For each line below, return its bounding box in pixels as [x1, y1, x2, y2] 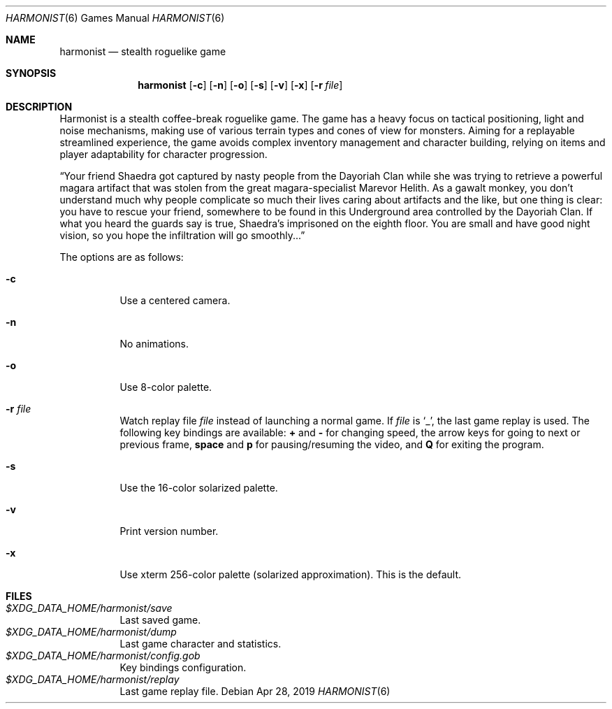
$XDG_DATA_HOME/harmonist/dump [6, 626, 177, 638]
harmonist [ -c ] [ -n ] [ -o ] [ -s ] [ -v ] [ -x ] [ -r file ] [138, 79, 343, 91]
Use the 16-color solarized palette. [119, 482, 278, 494]
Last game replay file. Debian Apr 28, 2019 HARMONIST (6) [119, 685, 391, 697]
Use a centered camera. [119, 294, 231, 306]
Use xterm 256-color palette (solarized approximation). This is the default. [119, 568, 461, 580]
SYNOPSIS [6, 67, 57, 79]
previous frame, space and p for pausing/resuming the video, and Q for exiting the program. [119, 438, 544, 450]
